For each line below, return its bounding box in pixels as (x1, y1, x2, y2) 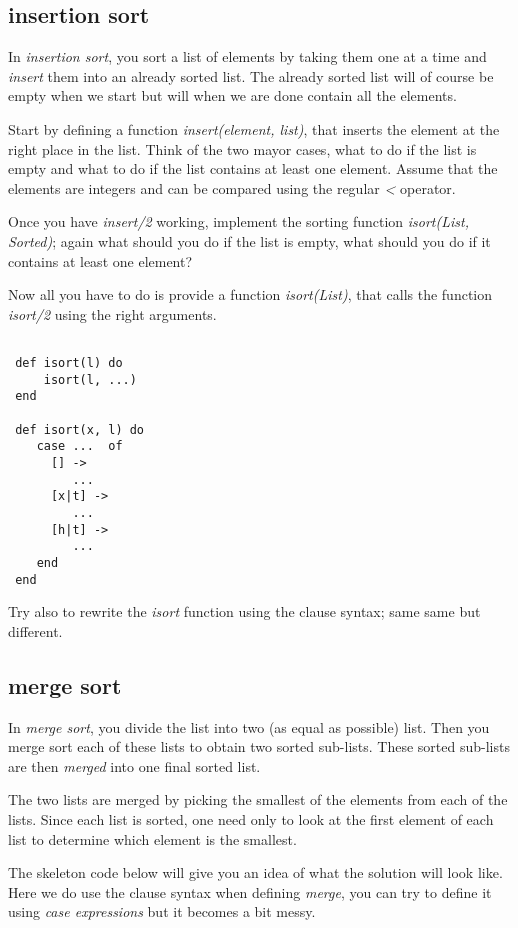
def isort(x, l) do (15, 422, 145, 437)
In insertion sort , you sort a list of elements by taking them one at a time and (8, 46, 487, 67)
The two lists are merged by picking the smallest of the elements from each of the (8, 789, 508, 810)
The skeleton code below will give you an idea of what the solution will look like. (8, 862, 503, 883)
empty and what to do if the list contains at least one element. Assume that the (8, 158, 498, 179)
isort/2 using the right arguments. (8, 303, 217, 324)
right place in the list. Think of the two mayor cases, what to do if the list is (8, 138, 477, 159)
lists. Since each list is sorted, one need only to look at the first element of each (8, 808, 494, 829)
